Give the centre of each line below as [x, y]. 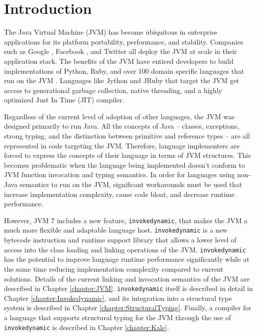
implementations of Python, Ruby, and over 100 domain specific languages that [124, 71]
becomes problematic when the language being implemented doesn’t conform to [125, 165]
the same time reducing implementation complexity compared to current [114, 268]
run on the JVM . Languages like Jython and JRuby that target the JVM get [122, 80]
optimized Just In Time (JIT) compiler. [64, 100]
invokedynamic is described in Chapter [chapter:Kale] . [86, 327]
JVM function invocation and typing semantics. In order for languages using [120, 174]
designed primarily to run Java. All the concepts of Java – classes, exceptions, [122, 126]
